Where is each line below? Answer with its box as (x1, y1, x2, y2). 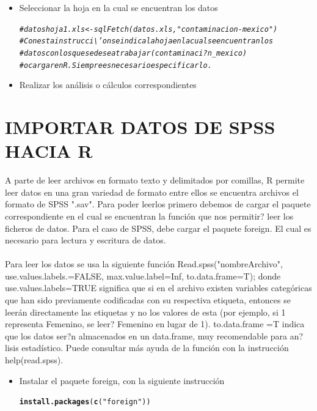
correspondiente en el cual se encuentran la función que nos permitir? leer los (5, 209, 294, 222)
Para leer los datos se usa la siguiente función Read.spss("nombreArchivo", (5, 257, 283, 270)
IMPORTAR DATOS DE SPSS (5, 114, 275, 139)
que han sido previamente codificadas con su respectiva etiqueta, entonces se (5, 294, 291, 306)
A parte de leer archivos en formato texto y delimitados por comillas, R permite (5, 174, 305, 187)
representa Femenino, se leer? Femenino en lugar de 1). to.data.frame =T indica (5, 317, 305, 330)
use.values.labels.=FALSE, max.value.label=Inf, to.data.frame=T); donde (5, 269, 281, 282)
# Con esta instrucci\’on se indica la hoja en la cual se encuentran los (19, 37, 274, 46)
